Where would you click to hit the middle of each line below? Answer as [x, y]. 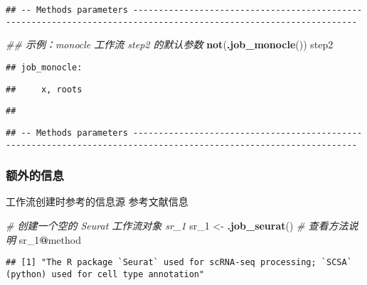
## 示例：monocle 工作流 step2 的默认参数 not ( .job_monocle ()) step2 [170, 44]
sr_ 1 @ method [50, 239]
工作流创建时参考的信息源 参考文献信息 [97, 201]
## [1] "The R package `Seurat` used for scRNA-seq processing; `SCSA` [179, 263]
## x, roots [44, 89]
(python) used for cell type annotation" [105, 274]
